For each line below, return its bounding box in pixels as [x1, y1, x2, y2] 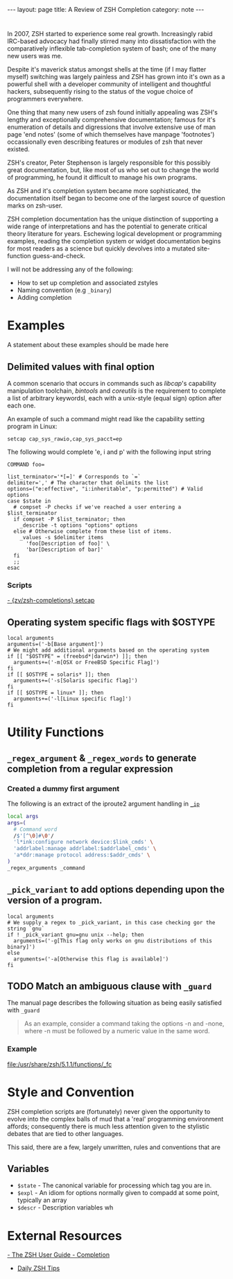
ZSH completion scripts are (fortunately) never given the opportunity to [7, 1107, 211, 1115]
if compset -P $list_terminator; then [13, 516, 126, 523]
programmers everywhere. [7, 95, 84, 103]
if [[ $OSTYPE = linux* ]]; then [7, 689, 104, 697]
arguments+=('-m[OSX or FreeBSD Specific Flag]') [13, 659, 159, 666]
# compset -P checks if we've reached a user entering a [13, 503, 182, 511]
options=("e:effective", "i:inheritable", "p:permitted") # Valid [7, 485, 203, 492]
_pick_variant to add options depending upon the [7, 883, 225, 896]
